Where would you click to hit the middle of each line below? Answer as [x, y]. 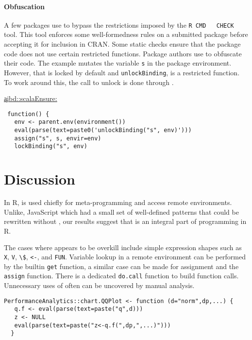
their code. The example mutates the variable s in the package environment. [118, 63]
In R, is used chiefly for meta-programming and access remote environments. [118, 202]
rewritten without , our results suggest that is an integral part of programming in [125, 221]
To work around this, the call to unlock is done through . [89, 82]
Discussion [40, 179]
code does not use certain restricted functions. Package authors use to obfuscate [123, 53]
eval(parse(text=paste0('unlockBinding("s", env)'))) [103, 130]
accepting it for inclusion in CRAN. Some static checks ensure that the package [122, 44]
